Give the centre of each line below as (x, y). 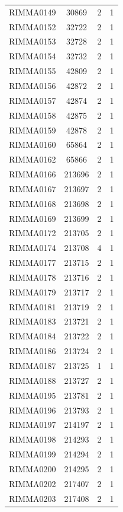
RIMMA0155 (33, 71)
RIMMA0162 (33, 159)
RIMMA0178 (33, 277)
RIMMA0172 (33, 233)
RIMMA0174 (33, 248)
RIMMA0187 (33, 365)
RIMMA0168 (33, 203)
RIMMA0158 (33, 115)
